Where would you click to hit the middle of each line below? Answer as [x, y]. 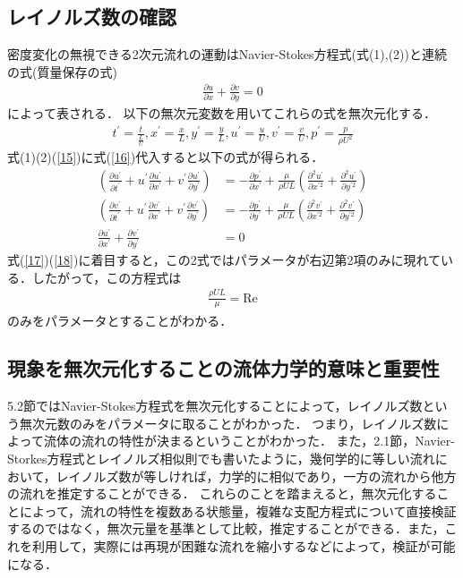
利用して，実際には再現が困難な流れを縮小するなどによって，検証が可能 [244, 546]
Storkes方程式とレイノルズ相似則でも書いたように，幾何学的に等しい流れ [221, 459]
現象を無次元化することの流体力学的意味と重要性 [223, 368]
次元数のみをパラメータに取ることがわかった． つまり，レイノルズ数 [234, 423]
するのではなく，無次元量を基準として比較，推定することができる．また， [226, 528]
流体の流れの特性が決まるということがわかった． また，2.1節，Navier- [249, 441]
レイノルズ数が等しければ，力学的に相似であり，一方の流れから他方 [256, 476]
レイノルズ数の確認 [92, 17]
